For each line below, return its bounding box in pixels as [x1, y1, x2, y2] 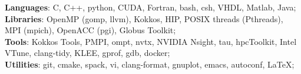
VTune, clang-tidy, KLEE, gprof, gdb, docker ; [5, 47, 170, 59]
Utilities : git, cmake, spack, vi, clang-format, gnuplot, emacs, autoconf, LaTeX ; [5, 58, 295, 70]
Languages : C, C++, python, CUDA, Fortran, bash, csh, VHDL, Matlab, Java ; [5, 1, 296, 13]
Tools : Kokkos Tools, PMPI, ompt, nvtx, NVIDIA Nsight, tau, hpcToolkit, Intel [5, 35, 297, 47]
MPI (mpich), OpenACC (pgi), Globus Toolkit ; [5, 24, 176, 36]
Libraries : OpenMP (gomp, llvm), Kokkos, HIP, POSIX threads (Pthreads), [5, 12, 283, 24]
